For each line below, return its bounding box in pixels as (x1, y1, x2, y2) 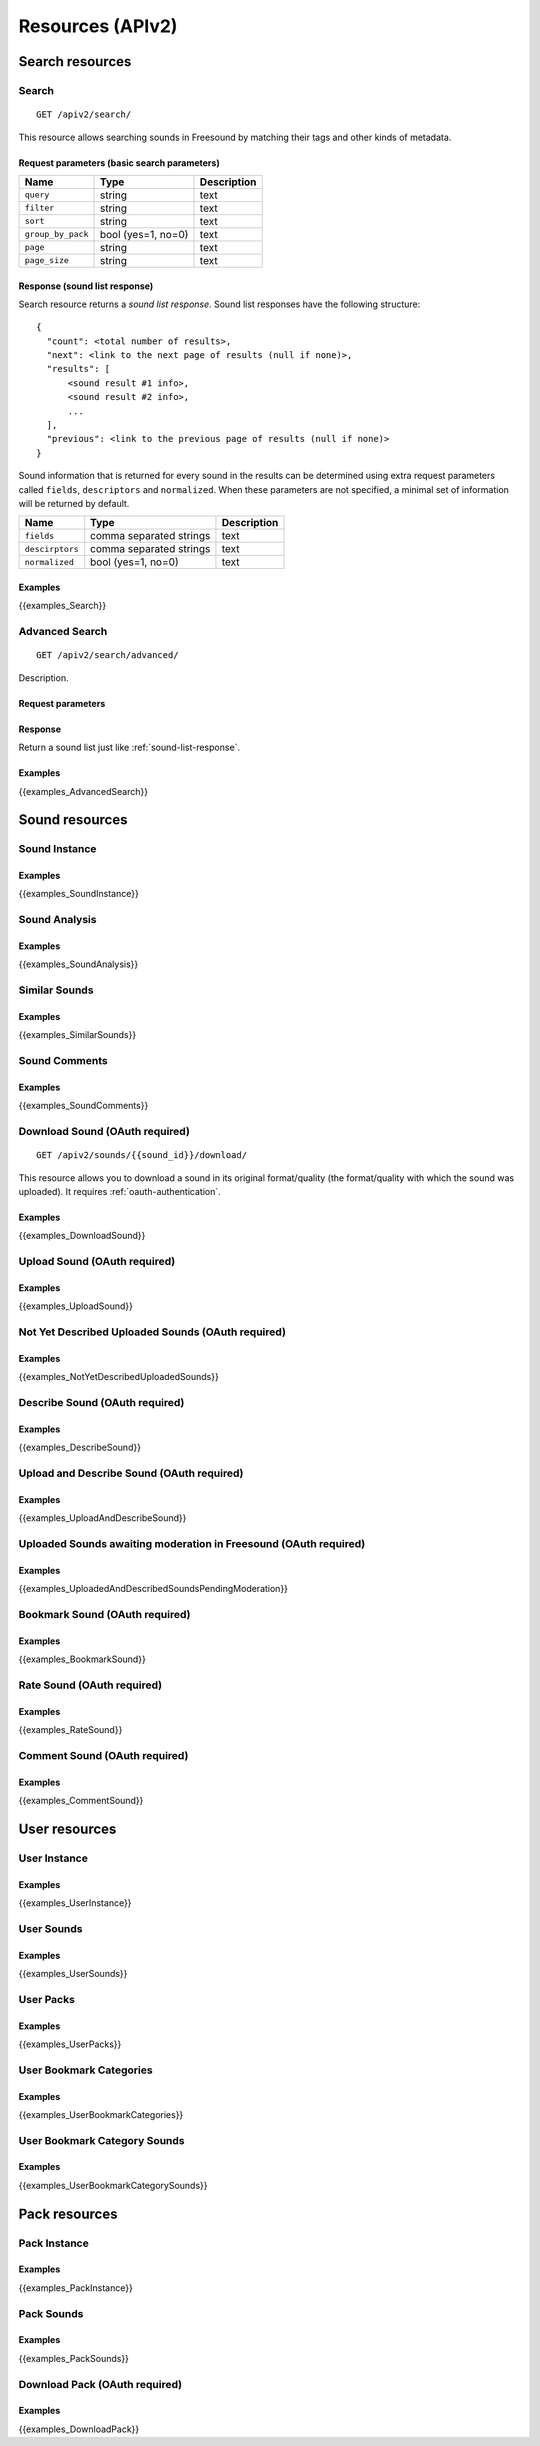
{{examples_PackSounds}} (18, 2352, 130, 2364)
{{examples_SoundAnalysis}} (18, 958, 139, 970)
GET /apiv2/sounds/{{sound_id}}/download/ (36, 1150, 248, 1161)
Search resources (18, 53, 132, 70)
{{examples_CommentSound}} (18, 1795, 144, 1807)
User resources (18, 1820, 117, 1837)
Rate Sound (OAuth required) (18, 1678, 163, 1692)
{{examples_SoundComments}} (18, 1100, 149, 1112)
